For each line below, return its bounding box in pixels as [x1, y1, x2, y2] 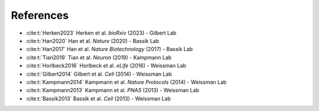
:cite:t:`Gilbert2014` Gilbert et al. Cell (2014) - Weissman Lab [25, 70, 172, 78]
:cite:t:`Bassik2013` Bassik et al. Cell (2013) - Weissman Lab [25, 95, 171, 102]
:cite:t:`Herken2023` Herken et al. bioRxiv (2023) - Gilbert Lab [25, 29, 177, 36]
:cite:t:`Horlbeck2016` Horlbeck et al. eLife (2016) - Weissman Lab [25, 62, 186, 69]
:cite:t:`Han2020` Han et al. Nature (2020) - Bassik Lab [25, 37, 159, 44]
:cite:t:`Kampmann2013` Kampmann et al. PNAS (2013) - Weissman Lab [25, 87, 200, 94]
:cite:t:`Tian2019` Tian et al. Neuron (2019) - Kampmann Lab [25, 53, 172, 61]
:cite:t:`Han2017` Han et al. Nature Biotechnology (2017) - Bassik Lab [25, 46, 193, 53]
